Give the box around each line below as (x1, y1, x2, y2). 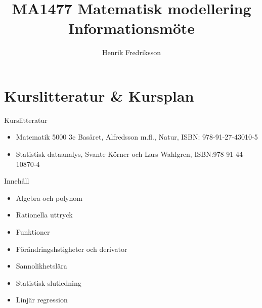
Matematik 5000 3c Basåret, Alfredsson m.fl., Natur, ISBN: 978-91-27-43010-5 (16, 131, 258, 142)
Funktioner (16, 227, 50, 237)
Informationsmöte (68, 18, 195, 38)
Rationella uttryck (16, 209, 73, 220)
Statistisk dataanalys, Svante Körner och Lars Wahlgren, (16, 149, 192, 159)
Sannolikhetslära (16, 260, 67, 271)
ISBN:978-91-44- (194, 149, 245, 159)
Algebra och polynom (16, 192, 82, 203)
